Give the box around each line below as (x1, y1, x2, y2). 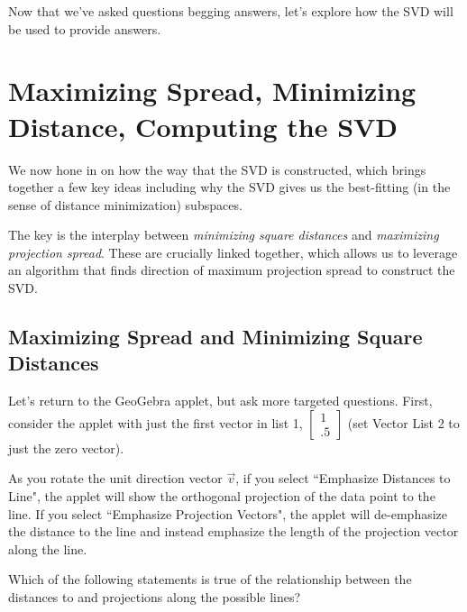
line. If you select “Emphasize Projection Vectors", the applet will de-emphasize (8, 504, 448, 523)
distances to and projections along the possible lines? (8, 588, 301, 606)
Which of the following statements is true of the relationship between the (8, 570, 412, 589)
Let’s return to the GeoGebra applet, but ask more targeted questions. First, (8, 391, 433, 410)
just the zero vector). (8, 438, 124, 457)
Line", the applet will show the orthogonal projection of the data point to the (8, 487, 435, 506)
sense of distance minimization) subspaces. (8, 195, 243, 214)
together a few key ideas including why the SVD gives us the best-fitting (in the (8, 178, 451, 196)
